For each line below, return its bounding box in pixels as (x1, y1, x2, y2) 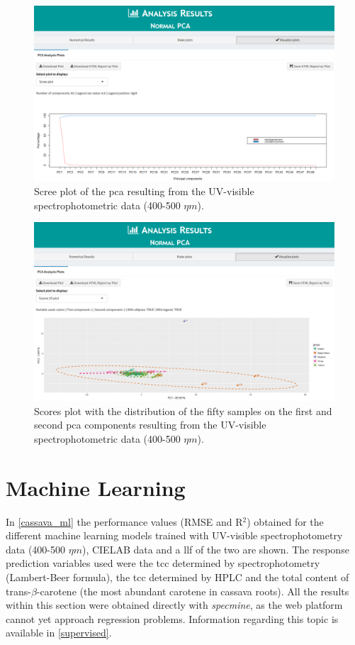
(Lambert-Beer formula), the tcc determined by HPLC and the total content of (6, 570, 349, 585)
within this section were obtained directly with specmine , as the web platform (6, 597, 343, 612)
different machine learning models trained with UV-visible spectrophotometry (6, 528, 343, 543)
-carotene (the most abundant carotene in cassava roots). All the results (36, 583, 349, 598)
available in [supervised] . (6, 625, 112, 640)
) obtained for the (247, 514, 324, 529)
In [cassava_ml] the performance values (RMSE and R (6, 514, 243, 529)
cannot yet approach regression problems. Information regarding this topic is (6, 611, 339, 626)
